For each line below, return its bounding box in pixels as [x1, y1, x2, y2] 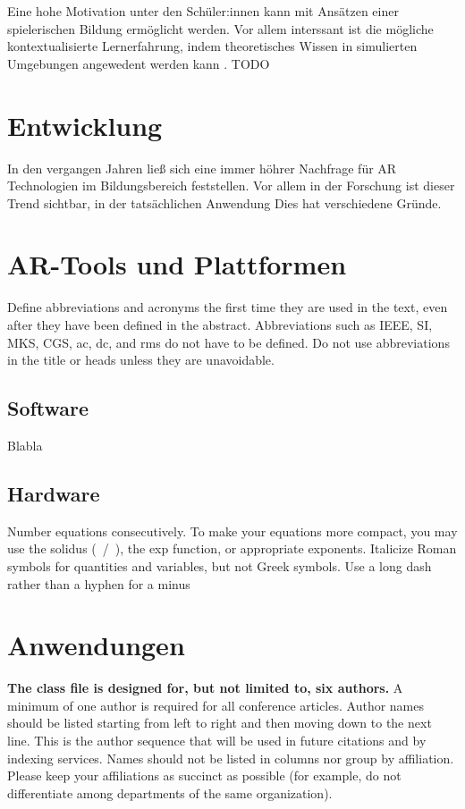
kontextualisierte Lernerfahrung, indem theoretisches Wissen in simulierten [7, 37, 418, 55]
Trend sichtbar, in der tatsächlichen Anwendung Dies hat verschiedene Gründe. [7, 193, 442, 212]
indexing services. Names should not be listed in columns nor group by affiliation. [7, 748, 454, 767]
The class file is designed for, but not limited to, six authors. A [7, 678, 403, 697]
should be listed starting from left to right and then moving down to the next [7, 713, 432, 732]
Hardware [7, 479, 100, 507]
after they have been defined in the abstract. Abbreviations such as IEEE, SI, [7, 316, 433, 333]
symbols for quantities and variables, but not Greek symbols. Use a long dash [7, 556, 432, 575]
